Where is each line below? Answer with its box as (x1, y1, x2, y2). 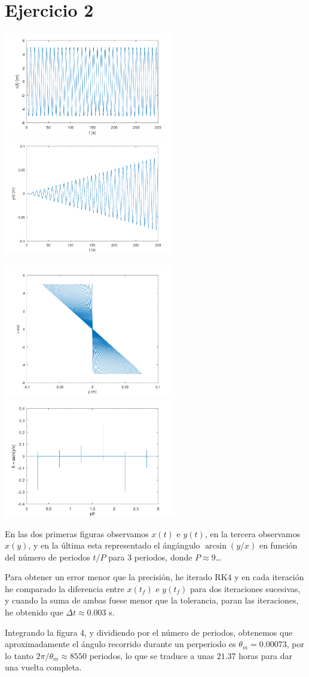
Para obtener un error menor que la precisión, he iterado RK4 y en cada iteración (5, 571, 304, 583)
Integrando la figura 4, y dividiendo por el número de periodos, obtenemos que (5, 626, 293, 638)
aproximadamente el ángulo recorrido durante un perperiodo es (5, 638, 236, 650)
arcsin (205, 542, 227, 551)
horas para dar (238, 649, 292, 661)
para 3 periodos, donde (108, 550, 192, 563)
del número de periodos (5, 550, 90, 563)
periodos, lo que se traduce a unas (89, 649, 215, 661)
